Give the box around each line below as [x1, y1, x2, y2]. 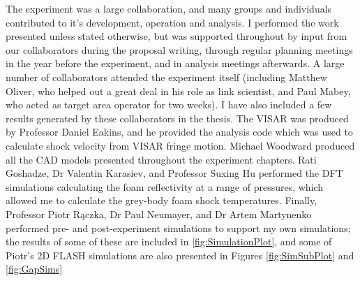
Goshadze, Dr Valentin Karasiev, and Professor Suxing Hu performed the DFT [6, 166, 343, 180]
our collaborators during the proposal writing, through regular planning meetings [6, 42, 353, 57]
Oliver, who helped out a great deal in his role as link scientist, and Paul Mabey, [6, 83, 351, 98]
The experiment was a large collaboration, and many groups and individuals [6, 1, 332, 15]
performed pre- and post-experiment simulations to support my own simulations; [6, 220, 351, 235]
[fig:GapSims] [6, 261, 63, 276]
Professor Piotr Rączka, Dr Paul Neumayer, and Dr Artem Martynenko [6, 206, 312, 221]
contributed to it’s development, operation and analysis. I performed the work [6, 15, 339, 29]
